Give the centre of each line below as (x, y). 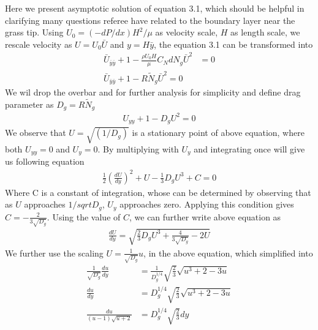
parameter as (29, 104)
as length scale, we (265, 32)
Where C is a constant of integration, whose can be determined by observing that (158, 192)
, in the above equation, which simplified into (228, 253)
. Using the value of (84, 216)
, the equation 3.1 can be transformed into (233, 44)
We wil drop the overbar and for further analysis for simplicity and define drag (153, 92)
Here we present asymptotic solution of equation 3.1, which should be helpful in (155, 8)
